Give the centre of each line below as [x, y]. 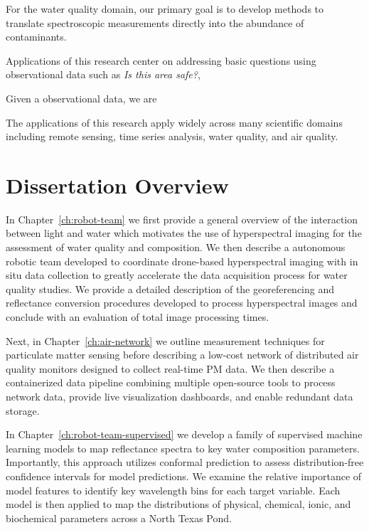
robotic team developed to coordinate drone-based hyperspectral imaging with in [182, 261]
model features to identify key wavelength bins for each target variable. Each [173, 490]
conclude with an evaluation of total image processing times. [138, 317]
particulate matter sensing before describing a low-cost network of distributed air [182, 355]
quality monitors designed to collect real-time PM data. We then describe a [170, 368]
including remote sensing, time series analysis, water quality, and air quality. [172, 136]
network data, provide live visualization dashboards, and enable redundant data [180, 396]
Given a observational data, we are [81, 98]
